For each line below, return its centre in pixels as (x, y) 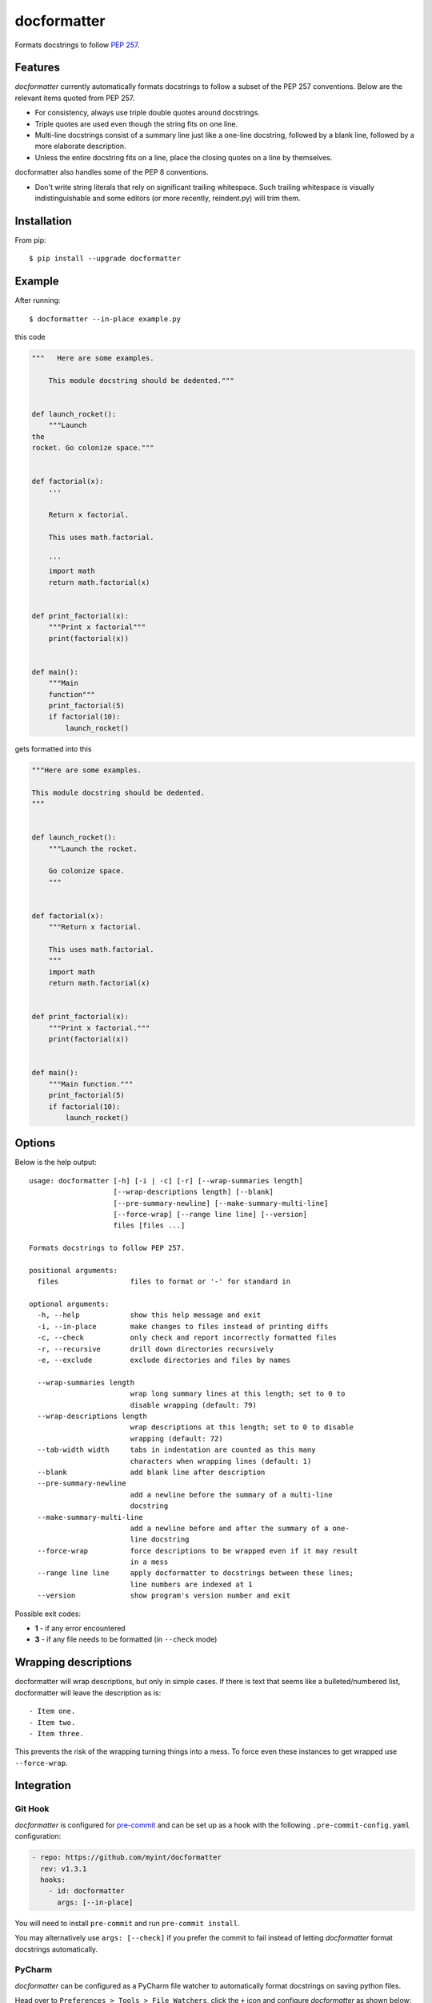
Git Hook (32, 1809)
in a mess (149, 1562)
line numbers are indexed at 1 (191, 1584)
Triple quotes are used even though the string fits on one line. (136, 123)
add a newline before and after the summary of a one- (240, 1528)
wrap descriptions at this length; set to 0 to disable (242, 1427)
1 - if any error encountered (80, 1628)
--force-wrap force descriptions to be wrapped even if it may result (198, 1551)
